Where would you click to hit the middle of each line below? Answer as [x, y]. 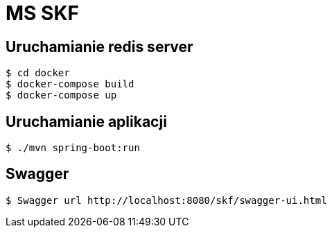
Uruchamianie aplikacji [86, 121]
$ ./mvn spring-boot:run [73, 148]
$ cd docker [38, 73]
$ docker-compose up [61, 95]
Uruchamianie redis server [99, 46]
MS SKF [42, 13]
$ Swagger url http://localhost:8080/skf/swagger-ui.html [166, 200]
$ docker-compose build [70, 84]
